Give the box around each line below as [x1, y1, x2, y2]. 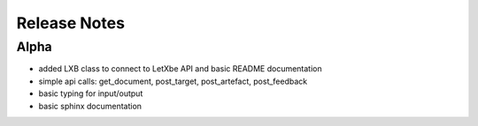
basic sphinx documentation [38, 100, 142, 111]
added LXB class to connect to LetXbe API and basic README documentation [38, 63, 322, 74]
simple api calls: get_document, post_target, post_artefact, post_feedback [38, 76, 308, 86]
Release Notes [16, 13, 126, 33]
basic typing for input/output [38, 88, 143, 99]
